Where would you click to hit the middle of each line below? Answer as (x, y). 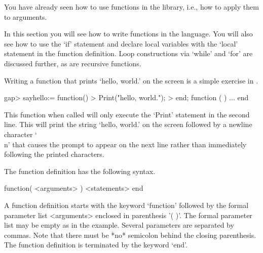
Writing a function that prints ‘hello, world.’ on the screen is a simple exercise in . (131, 80)
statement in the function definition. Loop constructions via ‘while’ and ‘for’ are (128, 53)
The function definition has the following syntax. (80, 171)
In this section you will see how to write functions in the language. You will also (128, 34)
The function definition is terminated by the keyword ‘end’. (96, 245)
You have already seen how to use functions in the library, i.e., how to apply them (131, 7)
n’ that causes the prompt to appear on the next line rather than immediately (125, 144)
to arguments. (26, 16)
